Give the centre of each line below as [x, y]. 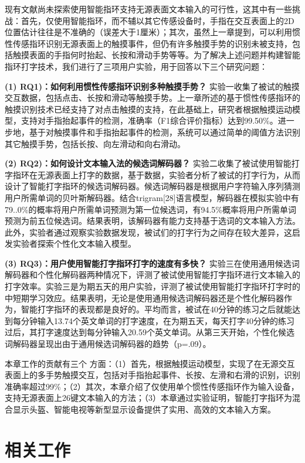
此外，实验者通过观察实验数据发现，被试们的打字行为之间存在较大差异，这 [148, 232]
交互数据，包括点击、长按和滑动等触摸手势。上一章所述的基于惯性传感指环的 [152, 98]
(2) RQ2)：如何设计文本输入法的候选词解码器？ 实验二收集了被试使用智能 [148, 163]
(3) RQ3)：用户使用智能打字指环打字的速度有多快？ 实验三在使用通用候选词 [152, 263]
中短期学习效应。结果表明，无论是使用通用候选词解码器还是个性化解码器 [144, 297]
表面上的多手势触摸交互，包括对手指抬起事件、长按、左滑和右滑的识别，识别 [152, 375]
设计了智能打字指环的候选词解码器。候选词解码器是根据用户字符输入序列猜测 [152, 186]
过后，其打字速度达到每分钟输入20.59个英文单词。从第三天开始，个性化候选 [150, 332]
